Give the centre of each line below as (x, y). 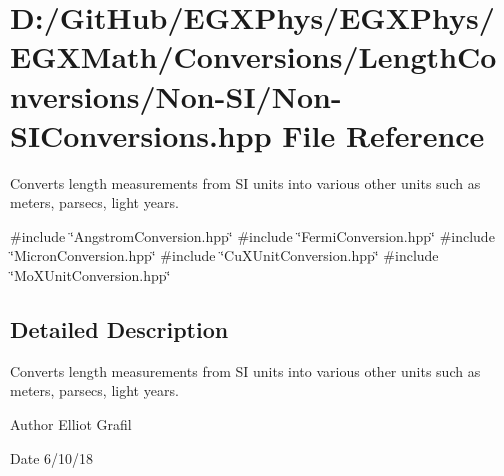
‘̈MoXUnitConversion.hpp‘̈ (90, 275)
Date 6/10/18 (52, 457)
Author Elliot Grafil (71, 424)
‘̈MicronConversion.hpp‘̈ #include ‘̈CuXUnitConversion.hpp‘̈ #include (224, 255)
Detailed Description (119, 329)
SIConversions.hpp (141, 134)
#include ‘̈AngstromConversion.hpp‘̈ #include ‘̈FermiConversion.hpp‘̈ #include (252, 235)
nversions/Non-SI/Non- (176, 95)
